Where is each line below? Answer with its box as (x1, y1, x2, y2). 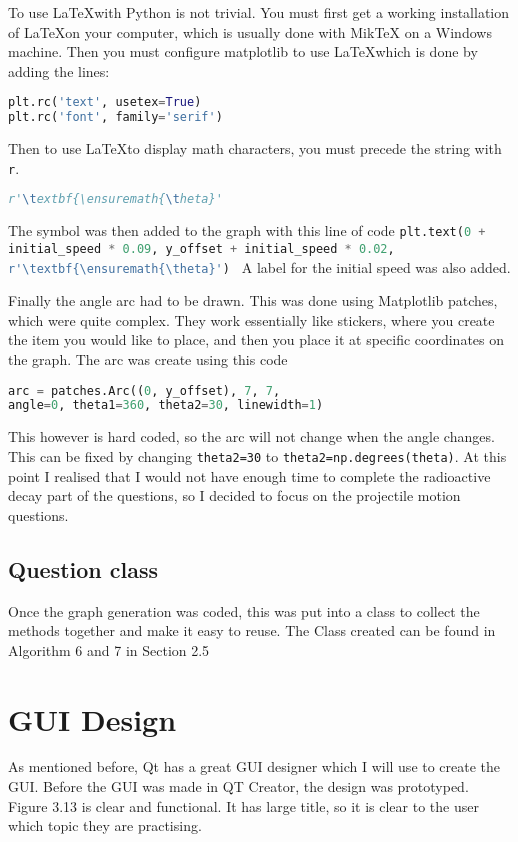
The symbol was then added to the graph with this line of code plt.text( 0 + (8, 220, 486, 241)
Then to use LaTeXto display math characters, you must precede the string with (8, 138, 502, 159)
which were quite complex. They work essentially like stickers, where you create (8, 309, 495, 330)
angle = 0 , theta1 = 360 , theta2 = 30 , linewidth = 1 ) (8, 398, 324, 413)
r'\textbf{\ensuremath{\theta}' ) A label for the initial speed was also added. (8, 256, 511, 277)
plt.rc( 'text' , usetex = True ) (8, 95, 202, 110)
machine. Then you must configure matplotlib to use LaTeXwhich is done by (8, 41, 478, 62)
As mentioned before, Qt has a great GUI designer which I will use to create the (8, 756, 501, 777)
